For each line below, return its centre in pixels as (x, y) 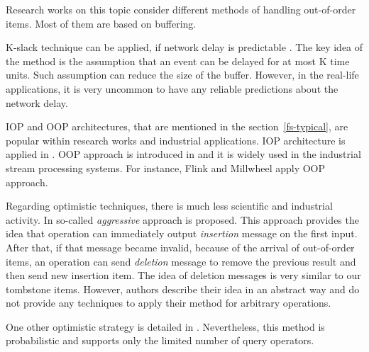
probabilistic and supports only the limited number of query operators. (160, 340)
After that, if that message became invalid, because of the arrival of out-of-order (180, 247)
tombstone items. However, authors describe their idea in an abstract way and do (183, 289)
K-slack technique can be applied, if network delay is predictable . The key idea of (184, 47)
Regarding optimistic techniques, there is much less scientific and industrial (169, 206)
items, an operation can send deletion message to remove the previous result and (181, 261)
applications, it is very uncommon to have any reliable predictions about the (172, 88)
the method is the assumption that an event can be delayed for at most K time (178, 61)
